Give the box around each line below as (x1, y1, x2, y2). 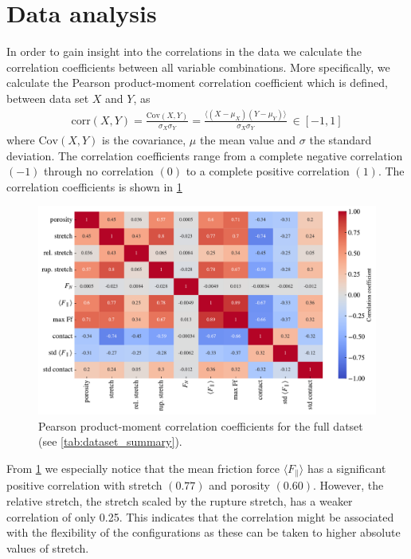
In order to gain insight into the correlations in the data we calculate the (6, 43, 362, 60)
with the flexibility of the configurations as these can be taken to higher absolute (6, 524, 401, 541)
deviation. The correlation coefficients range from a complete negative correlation (6, 147, 403, 163)
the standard (309, 132, 372, 148)
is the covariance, (102, 132, 186, 148)
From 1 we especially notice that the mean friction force (6, 459, 280, 476)
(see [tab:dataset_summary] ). (38, 433, 182, 450)
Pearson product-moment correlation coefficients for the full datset (38, 417, 363, 434)
